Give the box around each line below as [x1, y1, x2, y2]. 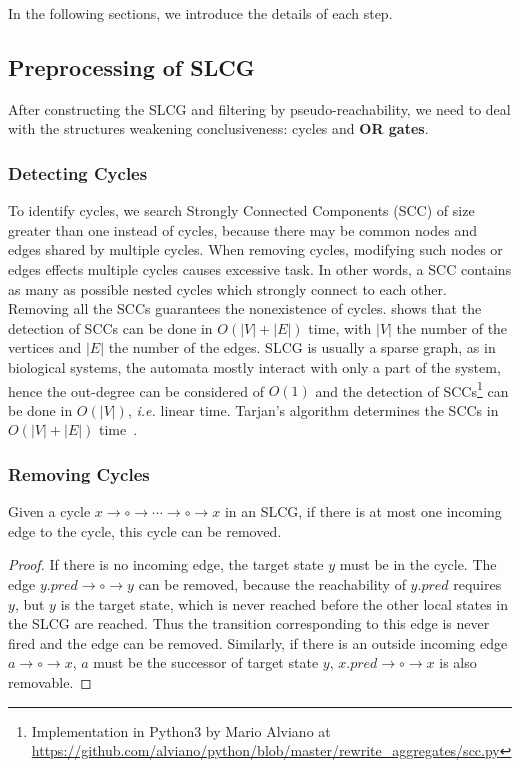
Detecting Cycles [8, 160, 148, 185]
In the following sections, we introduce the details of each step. [8, 3, 393, 23]
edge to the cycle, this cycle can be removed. [8, 520, 282, 541]
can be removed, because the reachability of [138, 573, 406, 594]
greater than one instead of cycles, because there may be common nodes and [8, 219, 477, 240]
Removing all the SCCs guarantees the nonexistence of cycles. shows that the [8, 298, 482, 319]
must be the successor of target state [93, 652, 319, 673]
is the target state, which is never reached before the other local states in [60, 593, 509, 614]
